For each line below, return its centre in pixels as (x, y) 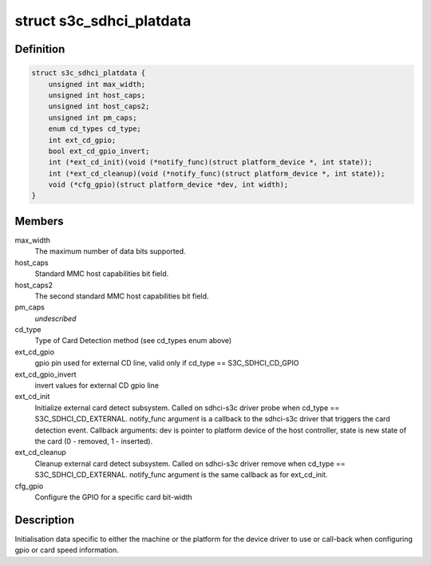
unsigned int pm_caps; (93, 117)
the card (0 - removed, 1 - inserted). (94, 441)
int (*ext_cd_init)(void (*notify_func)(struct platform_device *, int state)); (210, 162)
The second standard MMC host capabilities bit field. (122, 296)
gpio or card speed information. (67, 550)
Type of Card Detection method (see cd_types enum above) (133, 341)
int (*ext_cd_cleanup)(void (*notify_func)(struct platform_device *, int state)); (217, 173)
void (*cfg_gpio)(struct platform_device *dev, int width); (168, 185)
